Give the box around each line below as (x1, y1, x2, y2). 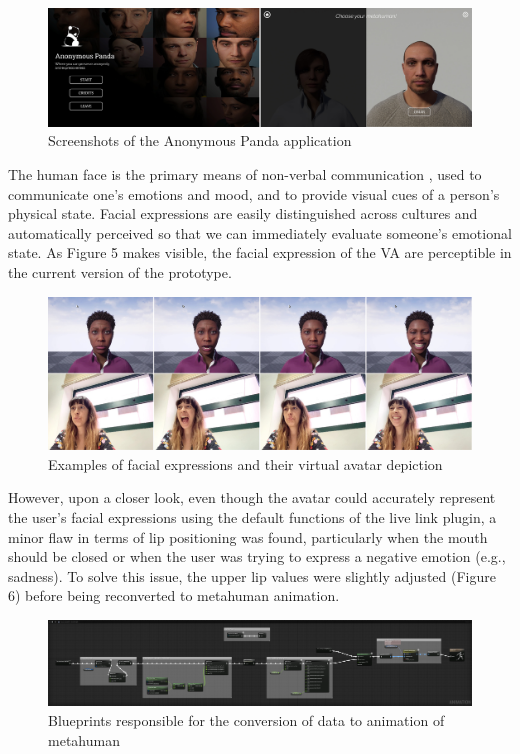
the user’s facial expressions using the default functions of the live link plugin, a (8, 506, 497, 527)
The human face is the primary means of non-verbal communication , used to (8, 164, 482, 185)
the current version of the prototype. (8, 261, 232, 282)
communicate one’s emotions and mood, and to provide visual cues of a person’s (8, 183, 500, 204)
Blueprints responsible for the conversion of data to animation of (48, 710, 445, 731)
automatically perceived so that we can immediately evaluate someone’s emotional (8, 222, 512, 243)
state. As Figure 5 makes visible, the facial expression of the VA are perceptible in (8, 242, 512, 263)
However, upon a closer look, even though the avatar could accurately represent (8, 487, 496, 508)
